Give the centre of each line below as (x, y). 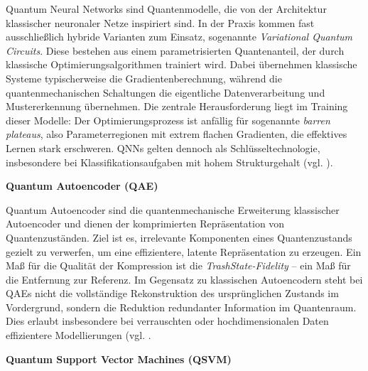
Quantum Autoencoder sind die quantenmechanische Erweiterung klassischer (173, 209)
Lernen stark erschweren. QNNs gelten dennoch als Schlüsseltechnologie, (163, 147)
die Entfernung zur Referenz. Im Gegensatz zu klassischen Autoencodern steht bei (184, 279)
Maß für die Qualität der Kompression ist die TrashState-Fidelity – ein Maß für (178, 265)
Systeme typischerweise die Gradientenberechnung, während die (144, 78)
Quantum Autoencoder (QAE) (82, 186)
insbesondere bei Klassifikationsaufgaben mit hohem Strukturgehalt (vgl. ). (169, 162)
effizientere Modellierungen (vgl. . (79, 335)
